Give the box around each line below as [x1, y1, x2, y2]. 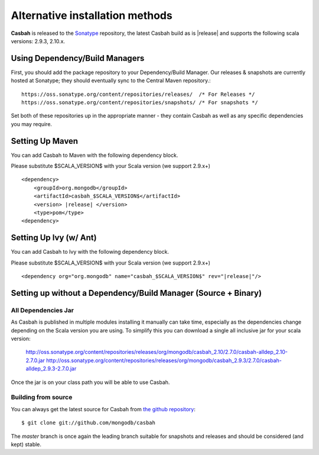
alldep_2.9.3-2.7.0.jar [25, 365, 77, 372]
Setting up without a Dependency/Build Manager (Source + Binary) [11, 288, 262, 298]
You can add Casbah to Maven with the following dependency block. [11, 151, 178, 159]
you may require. [11, 120, 53, 127]
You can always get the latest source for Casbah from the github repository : [11, 405, 196, 412]
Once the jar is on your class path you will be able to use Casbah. [11, 379, 170, 386]
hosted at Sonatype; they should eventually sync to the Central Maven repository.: [11, 77, 211, 84]
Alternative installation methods [11, 9, 172, 22]
